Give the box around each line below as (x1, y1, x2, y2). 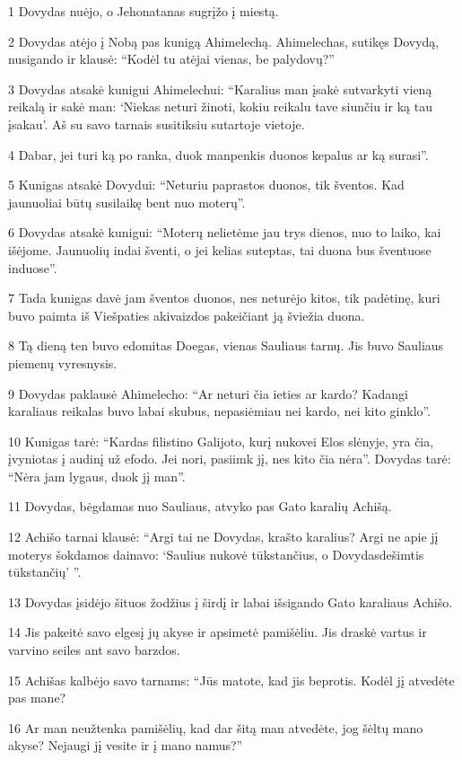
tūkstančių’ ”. (8, 562, 82, 581)
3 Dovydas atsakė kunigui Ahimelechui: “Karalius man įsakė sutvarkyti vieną (8, 79, 432, 98)
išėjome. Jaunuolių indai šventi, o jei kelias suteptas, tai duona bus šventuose (8, 240, 431, 259)
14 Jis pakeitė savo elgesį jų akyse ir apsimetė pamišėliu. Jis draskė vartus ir (8, 623, 427, 641)
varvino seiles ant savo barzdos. (8, 641, 180, 659)
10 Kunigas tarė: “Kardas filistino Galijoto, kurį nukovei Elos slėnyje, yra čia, (8, 431, 434, 450)
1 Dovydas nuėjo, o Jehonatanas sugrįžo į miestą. (8, 2, 279, 20)
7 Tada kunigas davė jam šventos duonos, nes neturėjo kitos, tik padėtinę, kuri (8, 288, 440, 307)
